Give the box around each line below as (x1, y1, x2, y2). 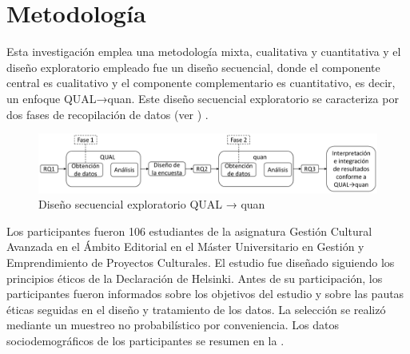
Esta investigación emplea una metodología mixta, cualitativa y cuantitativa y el (6, 43, 401, 60)
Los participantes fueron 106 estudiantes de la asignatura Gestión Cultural (6, 222, 372, 239)
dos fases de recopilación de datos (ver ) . (6, 105, 209, 122)
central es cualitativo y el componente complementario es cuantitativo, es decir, (6, 74, 396, 91)
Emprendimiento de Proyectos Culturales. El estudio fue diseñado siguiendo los (6, 254, 395, 270)
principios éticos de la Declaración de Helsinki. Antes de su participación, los (6, 269, 383, 286)
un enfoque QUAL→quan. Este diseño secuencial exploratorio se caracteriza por (6, 89, 399, 106)
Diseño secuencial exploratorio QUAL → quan (38, 196, 265, 213)
